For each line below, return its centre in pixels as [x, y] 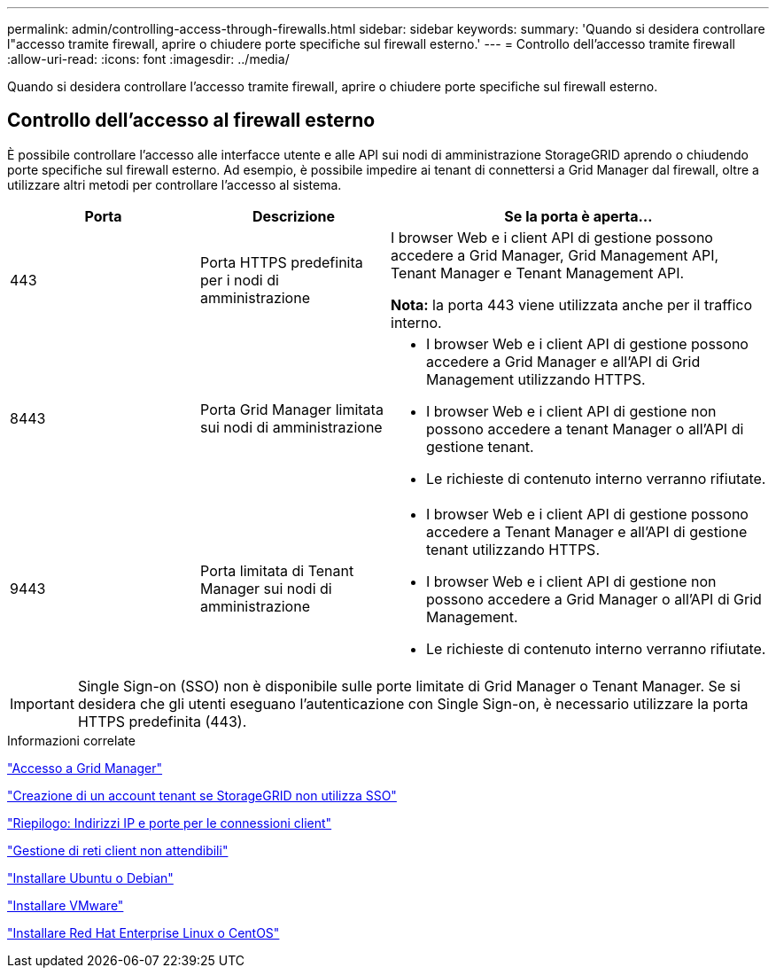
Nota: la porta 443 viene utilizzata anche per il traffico [572, 304]
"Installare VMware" [66, 905]
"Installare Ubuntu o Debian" [90, 877]
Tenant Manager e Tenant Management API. [538, 273]
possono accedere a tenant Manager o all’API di [585, 429]
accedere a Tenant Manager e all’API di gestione [587, 531]
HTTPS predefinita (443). [162, 721]
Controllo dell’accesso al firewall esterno [191, 121]
